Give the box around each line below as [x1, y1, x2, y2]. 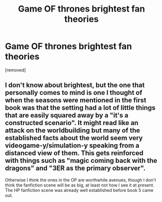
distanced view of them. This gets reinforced [5, 149, 144, 158]
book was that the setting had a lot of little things [5, 104, 156, 112]
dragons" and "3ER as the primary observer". [5, 164, 146, 173]
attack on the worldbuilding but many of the [5, 127, 140, 135]
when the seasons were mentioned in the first [5, 96, 146, 104]
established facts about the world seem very [5, 134, 143, 142]
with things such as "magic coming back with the [5, 157, 158, 165]
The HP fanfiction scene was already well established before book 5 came [5, 187, 154, 193]
